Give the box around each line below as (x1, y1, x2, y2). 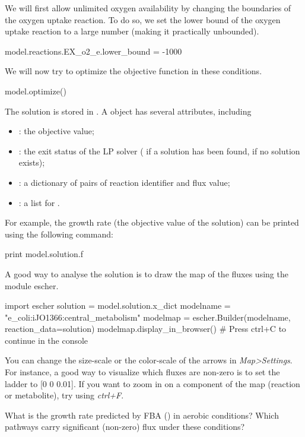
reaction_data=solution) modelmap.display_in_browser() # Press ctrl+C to (5, 322, 287, 335)
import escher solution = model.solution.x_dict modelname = (5, 299, 231, 312)
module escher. (5, 279, 59, 292)
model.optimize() (5, 84, 66, 97)
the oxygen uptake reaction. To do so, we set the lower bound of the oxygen (5, 13, 281, 26)
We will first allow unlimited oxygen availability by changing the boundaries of (5, 2, 291, 14)
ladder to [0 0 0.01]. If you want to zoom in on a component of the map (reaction (5, 377, 300, 389)
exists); (18, 156, 45, 169)
